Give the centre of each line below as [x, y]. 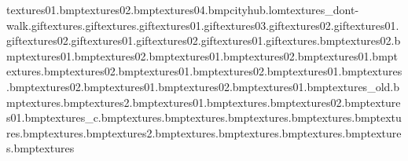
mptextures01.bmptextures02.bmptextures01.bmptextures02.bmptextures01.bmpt [202, 55]
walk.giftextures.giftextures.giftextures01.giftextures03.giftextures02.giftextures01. [203, 25]
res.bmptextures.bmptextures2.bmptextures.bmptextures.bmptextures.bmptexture [204, 132]
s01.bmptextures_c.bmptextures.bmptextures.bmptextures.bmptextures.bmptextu [204, 117]
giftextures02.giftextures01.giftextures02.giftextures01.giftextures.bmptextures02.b [204, 40]
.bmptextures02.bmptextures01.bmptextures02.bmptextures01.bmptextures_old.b [203, 86]
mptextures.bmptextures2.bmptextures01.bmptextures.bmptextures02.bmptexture [204, 102]
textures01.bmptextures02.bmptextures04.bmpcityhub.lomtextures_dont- [183, 9]
